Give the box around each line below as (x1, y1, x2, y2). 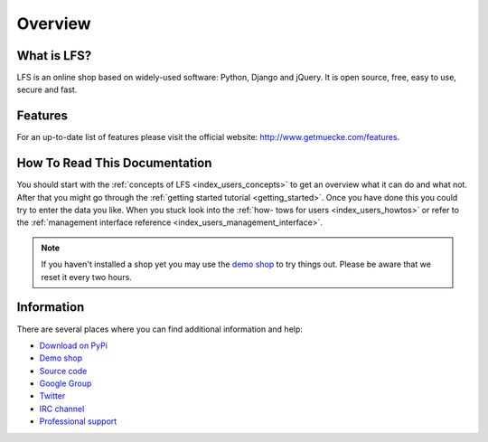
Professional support (39, 416, 117, 427)
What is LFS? (16, 48, 92, 63)
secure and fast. (16, 84, 78, 95)
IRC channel (39, 403, 85, 414)
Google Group (39, 378, 92, 389)
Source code (39, 365, 88, 376)
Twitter (39, 390, 66, 401)
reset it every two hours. (41, 271, 133, 282)
